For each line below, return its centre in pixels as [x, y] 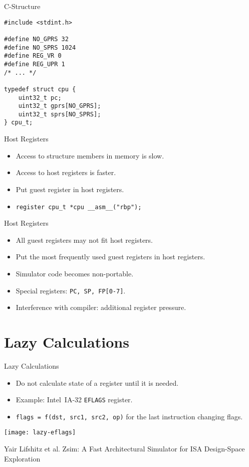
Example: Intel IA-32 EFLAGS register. [74, 400]
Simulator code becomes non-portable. [75, 273]
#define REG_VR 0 [33, 56]
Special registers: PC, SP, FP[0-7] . [71, 290]
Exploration [22, 458]
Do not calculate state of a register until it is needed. [97, 382]
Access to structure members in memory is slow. [90, 155]
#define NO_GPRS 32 [36, 39]
